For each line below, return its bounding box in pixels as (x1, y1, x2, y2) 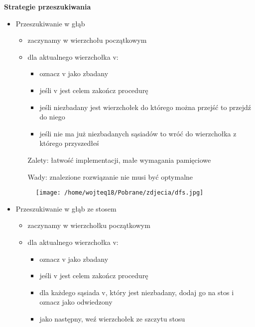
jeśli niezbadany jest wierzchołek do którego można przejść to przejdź (39, 102, 252, 112)
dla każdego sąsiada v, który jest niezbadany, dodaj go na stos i (39, 287, 234, 297)
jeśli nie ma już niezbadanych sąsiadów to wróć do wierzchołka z (39, 128, 237, 138)
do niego (39, 111, 65, 122)
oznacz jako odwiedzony (39, 297, 113, 307)
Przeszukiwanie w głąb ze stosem (15, 203, 117, 214)
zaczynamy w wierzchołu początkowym (27, 35, 147, 45)
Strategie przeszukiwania (4, 1, 91, 11)
